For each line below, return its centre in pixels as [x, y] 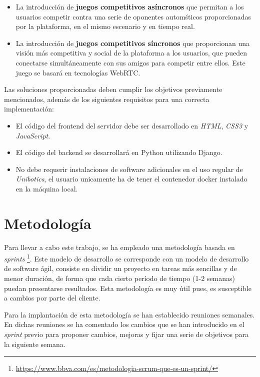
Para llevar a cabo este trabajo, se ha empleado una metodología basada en [119, 247]
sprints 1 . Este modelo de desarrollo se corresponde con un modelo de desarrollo [126, 258]
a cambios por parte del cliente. [52, 298]
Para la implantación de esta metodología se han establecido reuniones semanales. [129, 314]
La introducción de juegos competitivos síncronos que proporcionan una [133, 43]
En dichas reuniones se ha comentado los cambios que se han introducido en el [124, 324]
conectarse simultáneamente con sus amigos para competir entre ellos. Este [130, 62]
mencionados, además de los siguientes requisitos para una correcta [107, 99]
